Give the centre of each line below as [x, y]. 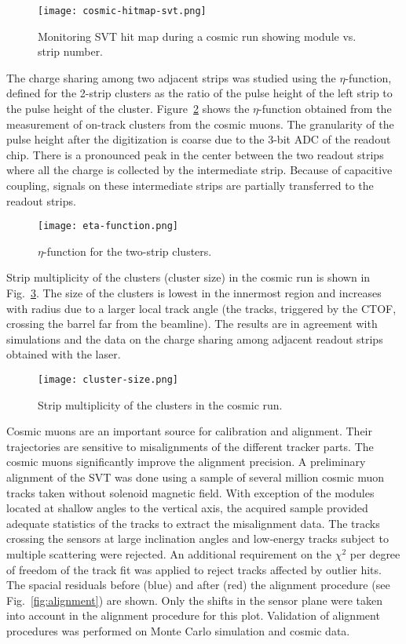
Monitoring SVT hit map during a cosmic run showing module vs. [197, 36]
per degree [375, 554]
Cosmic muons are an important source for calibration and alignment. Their [189, 431]
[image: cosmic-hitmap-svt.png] [122, 11]
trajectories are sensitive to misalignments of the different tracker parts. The [190, 446]
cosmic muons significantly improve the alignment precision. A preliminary [186, 462]
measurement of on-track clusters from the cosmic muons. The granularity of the [200, 124]
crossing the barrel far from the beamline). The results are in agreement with [192, 324]
